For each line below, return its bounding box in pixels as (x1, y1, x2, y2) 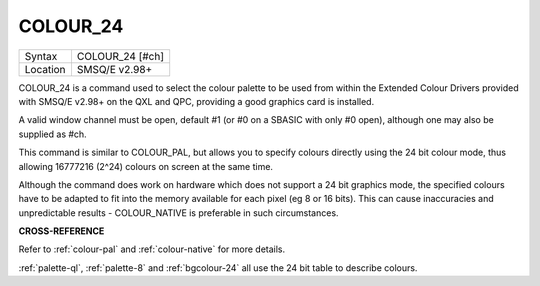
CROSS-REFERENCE (18, 225, 105, 237)
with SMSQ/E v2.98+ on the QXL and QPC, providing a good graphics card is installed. (18, 95, 375, 107)
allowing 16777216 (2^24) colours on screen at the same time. (18, 160, 274, 172)
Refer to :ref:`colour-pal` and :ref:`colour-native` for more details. (18, 243, 286, 255)
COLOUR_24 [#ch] (76, 49, 165, 63)
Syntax (24, 49, 58, 63)
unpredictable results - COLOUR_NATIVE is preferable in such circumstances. (18, 206, 339, 219)
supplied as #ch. (18, 128, 87, 140)
